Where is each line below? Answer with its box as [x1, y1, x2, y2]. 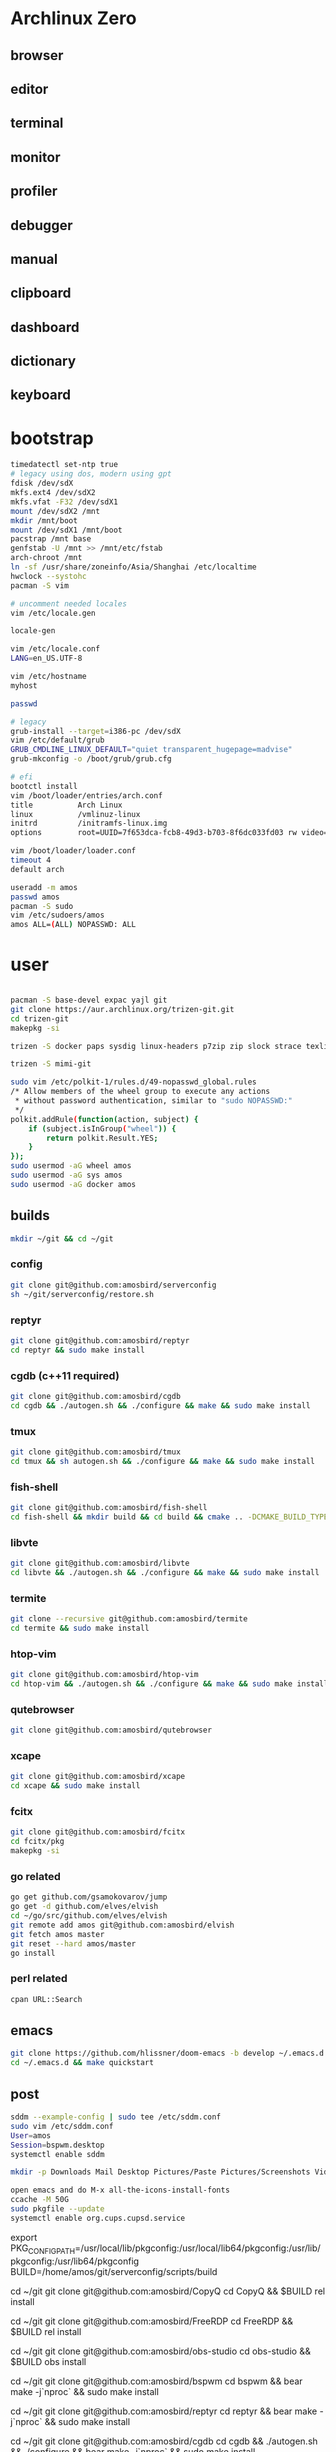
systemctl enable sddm [10, 2149, 105, 2159]
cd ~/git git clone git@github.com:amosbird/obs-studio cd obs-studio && [10, 2345, 312, 2357]
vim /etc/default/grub [10, 735, 105, 746]
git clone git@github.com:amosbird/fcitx [10, 1827, 186, 1837]
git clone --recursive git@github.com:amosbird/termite [10, 1614, 248, 1624]
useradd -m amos [10, 882, 78, 892]
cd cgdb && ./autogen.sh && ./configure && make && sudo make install [10, 1400, 311, 1411]
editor [10, 80, 49, 97]
